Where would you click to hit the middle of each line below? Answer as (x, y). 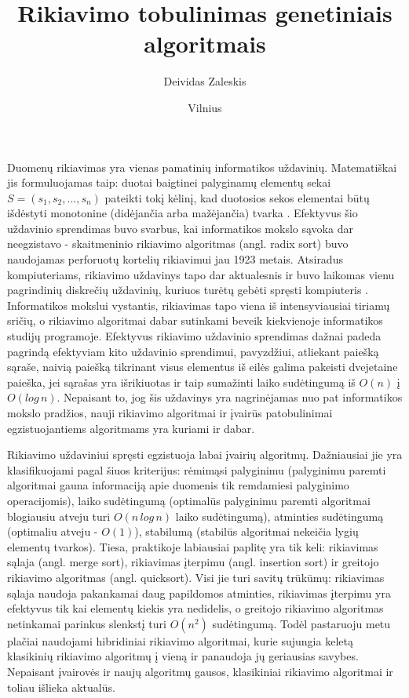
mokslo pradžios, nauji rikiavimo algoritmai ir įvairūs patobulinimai (170, 413)
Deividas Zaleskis (205, 81)
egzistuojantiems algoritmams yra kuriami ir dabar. (131, 428)
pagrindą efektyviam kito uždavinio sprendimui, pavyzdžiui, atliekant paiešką (193, 351)
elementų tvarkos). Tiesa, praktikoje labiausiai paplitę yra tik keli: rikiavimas (193, 546)
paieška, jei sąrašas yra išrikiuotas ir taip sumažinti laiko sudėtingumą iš (181, 382)
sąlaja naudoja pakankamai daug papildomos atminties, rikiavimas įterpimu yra (199, 593)
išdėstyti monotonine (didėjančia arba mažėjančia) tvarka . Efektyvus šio (183, 213)
